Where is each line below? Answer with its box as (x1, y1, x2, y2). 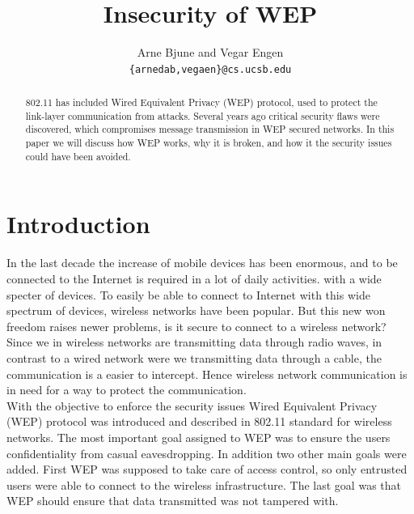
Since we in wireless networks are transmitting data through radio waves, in (6, 333, 382, 350)
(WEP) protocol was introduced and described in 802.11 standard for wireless (6, 413, 392, 430)
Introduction (6, 207, 150, 240)
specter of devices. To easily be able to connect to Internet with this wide (6, 286, 370, 303)
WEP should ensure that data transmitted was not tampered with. (6, 492, 339, 509)
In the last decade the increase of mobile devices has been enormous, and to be (6, 254, 398, 271)
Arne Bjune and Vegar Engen (137, 44, 284, 61)
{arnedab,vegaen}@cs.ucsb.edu (129, 63, 292, 75)
